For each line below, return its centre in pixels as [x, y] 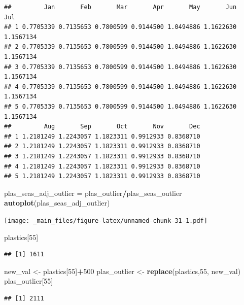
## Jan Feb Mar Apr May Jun [120, 7]
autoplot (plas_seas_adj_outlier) [57, 203]
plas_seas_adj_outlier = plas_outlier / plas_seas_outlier [93, 193]
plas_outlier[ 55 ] [29, 281]
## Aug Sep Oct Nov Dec [102, 127]
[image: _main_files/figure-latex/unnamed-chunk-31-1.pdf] [106, 221]
